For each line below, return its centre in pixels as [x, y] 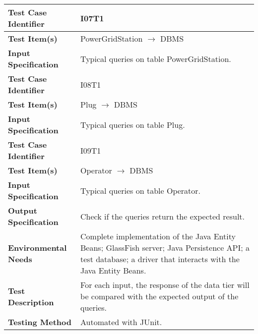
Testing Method [40, 322]
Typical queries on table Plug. [133, 124]
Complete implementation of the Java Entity [158, 236]
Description [31, 302]
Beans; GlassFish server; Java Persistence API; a [165, 248]
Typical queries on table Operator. [141, 190]
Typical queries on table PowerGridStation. [156, 58]
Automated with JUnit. [121, 322]
